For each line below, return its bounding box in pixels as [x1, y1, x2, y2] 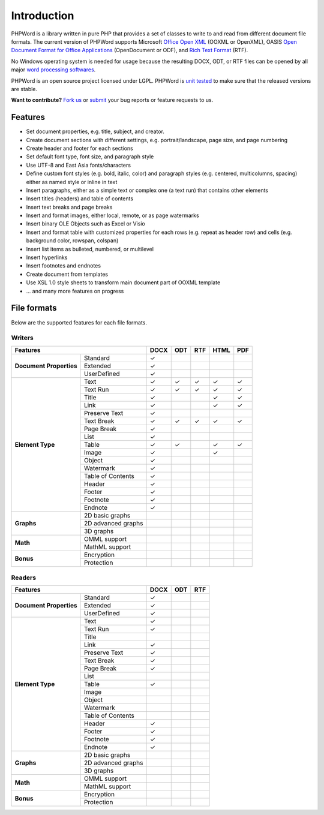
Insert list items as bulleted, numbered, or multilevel [26, 245, 154, 252]
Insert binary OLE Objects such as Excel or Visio [26, 220, 145, 227]
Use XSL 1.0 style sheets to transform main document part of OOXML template [26, 279, 221, 286]
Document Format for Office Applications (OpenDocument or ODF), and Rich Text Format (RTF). [11, 47, 248, 54]
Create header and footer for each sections [26, 145, 133, 152]
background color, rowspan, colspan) [26, 237, 119, 244]
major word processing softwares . [11, 66, 96, 73]
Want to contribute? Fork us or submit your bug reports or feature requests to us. [11, 97, 214, 104]
